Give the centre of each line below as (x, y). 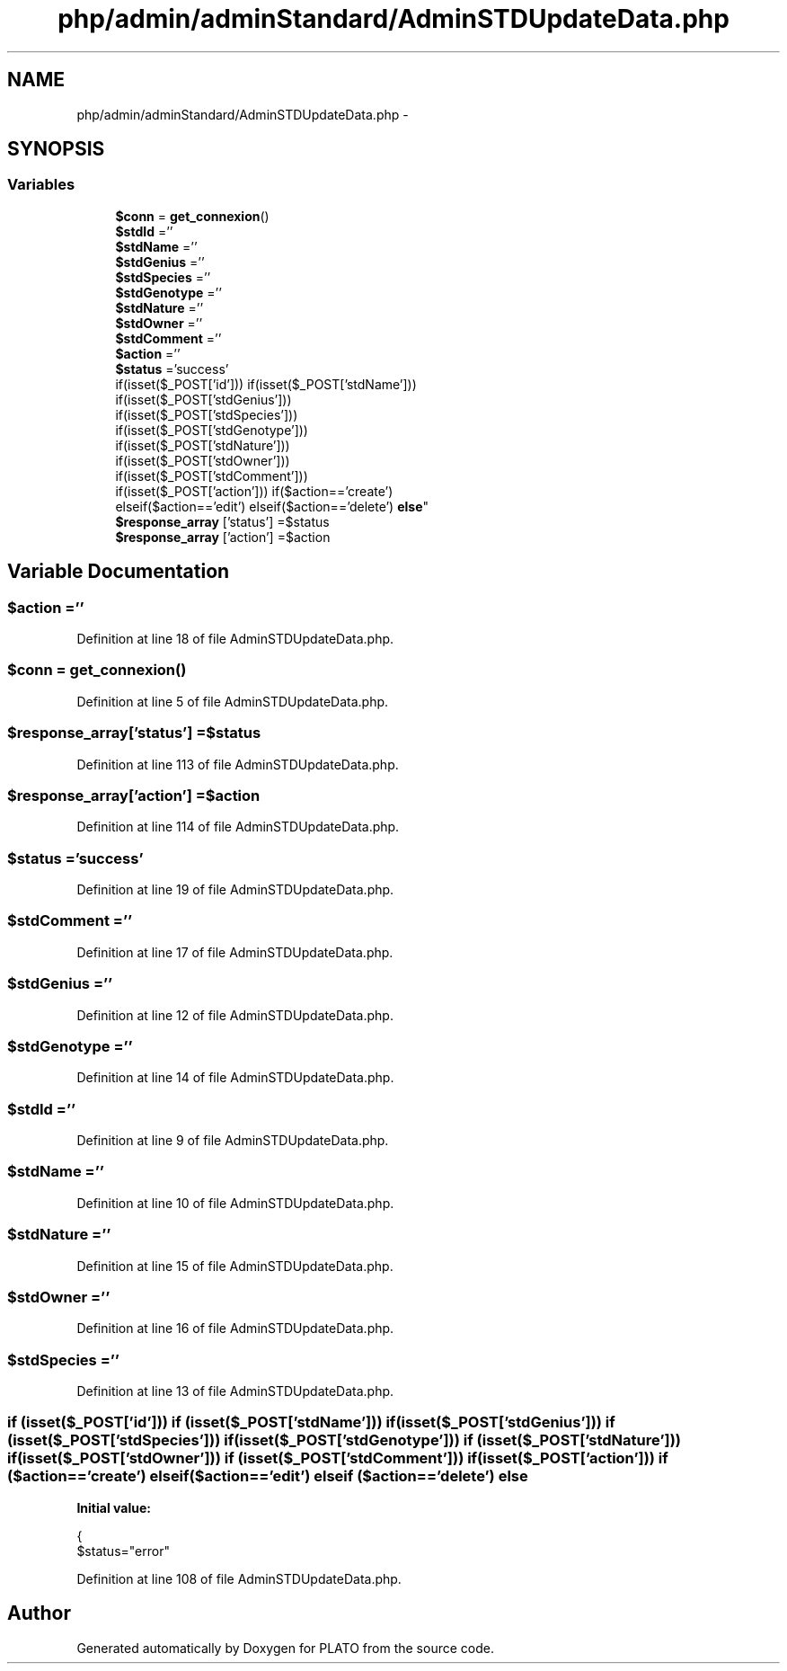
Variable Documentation (119, 572)
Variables (41, 185)
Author (39, 1613)
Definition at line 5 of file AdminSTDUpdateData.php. (233, 701)
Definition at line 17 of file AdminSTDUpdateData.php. (235, 952)
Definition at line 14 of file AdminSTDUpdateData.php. (235, 1078)
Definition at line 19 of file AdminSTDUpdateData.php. (235, 890)
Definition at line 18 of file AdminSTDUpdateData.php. (235, 639)
